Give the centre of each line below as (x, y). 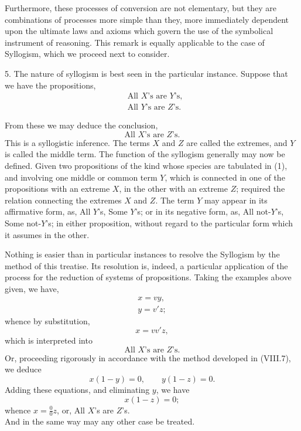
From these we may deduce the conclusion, (81, 125)
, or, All (71, 410)
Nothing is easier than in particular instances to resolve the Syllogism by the (142, 254)
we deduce (23, 369)
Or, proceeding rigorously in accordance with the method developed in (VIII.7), (148, 357)
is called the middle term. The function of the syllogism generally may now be (145, 154)
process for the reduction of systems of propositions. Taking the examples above (148, 277)
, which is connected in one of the (225, 177)
